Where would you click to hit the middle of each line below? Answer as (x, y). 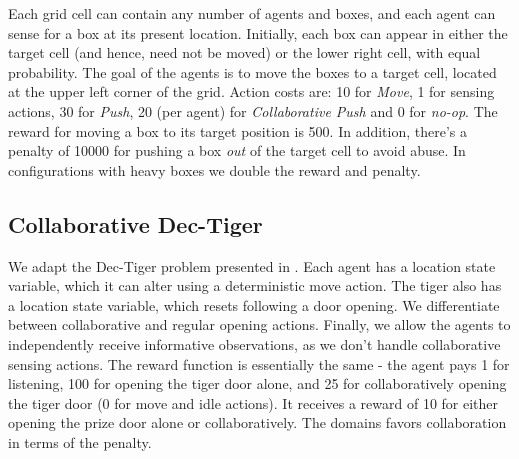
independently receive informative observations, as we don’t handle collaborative (254, 343)
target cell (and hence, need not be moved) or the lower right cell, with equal (244, 52)
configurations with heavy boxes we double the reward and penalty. (214, 169)
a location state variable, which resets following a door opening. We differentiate (254, 304)
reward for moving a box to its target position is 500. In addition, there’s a (238, 130)
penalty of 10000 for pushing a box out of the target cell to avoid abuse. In (237, 150)
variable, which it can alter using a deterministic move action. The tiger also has (255, 285)
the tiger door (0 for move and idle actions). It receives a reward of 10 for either (253, 402)
